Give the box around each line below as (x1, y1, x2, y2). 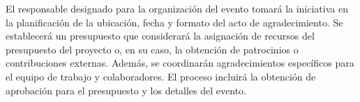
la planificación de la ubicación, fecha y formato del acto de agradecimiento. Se (6, 15, 343, 29)
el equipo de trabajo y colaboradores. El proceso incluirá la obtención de (6, 69, 316, 83)
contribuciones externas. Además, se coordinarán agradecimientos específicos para (6, 56, 354, 70)
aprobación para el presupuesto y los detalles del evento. (6, 83, 246, 97)
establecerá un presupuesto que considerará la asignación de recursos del (6, 28, 315, 43)
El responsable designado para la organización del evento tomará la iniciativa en (6, 1, 348, 15)
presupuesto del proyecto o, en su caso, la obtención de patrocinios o (6, 42, 299, 56)
